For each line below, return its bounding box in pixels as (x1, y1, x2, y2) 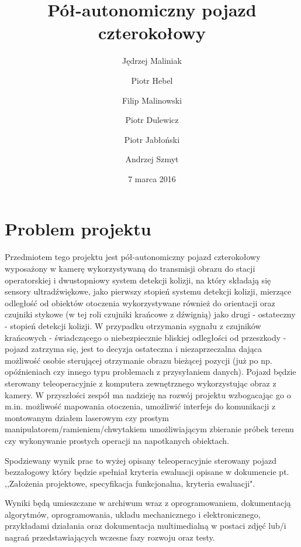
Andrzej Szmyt (125, 153, 179, 165)
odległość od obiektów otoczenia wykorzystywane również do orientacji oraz (5, 296, 275, 309)
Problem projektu (5, 217, 151, 241)
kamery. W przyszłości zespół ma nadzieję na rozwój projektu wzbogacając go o (5, 388, 291, 401)
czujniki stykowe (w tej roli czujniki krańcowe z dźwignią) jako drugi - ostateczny (5, 308, 296, 320)
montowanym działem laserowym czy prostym (5, 411, 169, 423)
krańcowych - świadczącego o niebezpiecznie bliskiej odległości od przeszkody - (5, 331, 286, 343)
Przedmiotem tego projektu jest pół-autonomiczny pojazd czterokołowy (5, 251, 261, 263)
